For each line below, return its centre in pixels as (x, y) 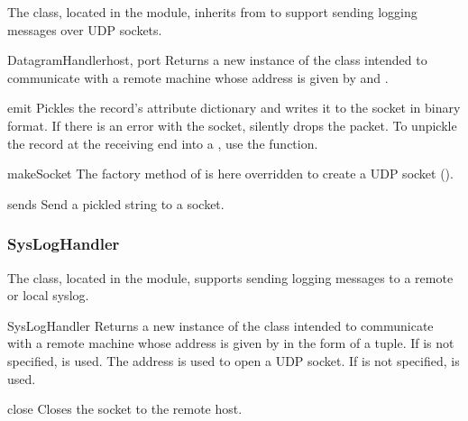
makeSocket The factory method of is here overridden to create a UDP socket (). (230, 174)
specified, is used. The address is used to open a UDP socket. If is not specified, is (234, 360)
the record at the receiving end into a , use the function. (163, 143)
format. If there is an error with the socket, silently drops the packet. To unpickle (232, 125)
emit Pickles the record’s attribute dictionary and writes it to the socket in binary (234, 108)
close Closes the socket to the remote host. (125, 409)
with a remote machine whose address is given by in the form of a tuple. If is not (231, 343)
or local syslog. (48, 295)
